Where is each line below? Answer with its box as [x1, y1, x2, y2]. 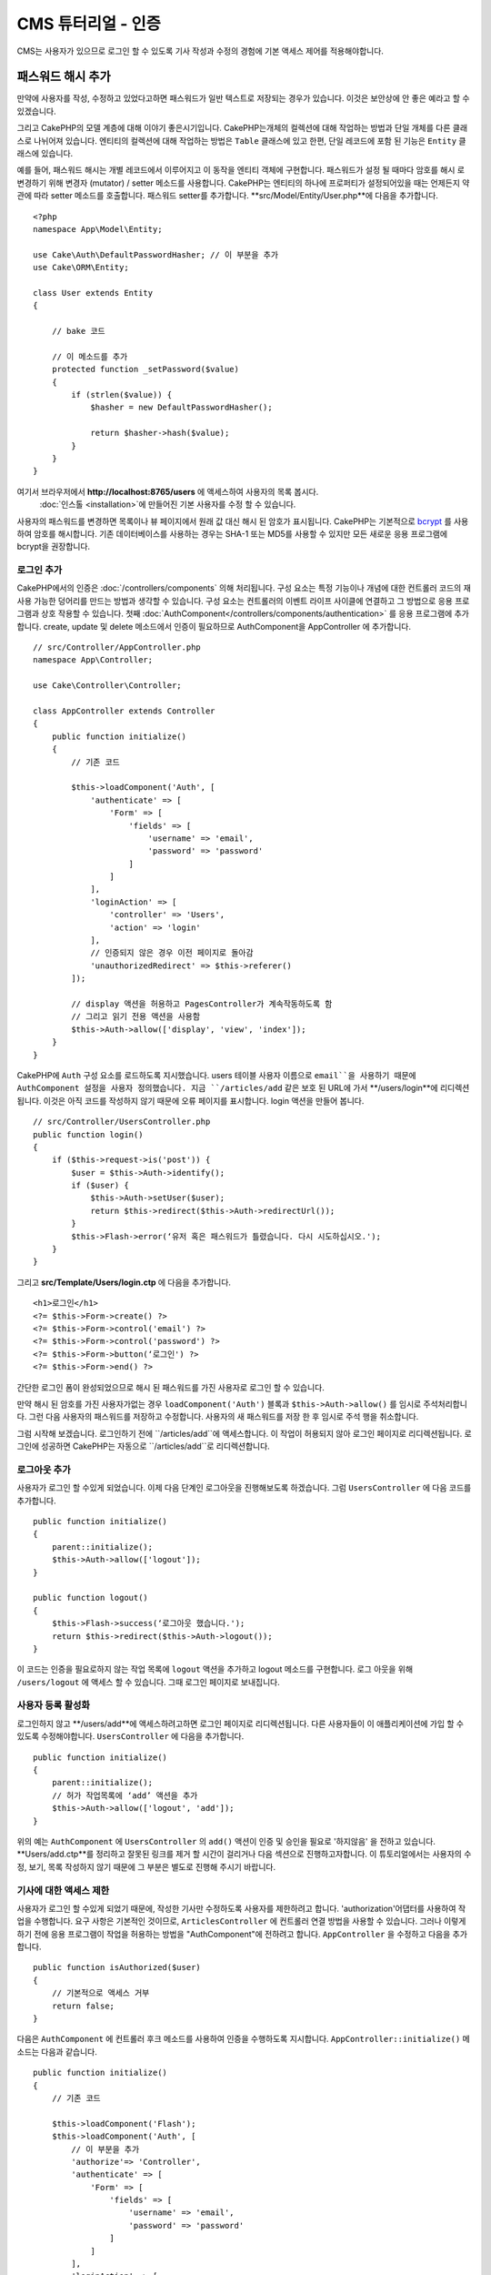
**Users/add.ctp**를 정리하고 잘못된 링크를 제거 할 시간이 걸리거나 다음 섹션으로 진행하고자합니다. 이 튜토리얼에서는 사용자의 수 [16, 1848, 472, 1860]
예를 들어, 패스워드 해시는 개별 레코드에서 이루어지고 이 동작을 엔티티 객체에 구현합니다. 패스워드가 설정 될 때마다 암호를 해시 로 [16, 165, 466, 176]
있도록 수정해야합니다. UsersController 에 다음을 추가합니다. [16, 1731, 245, 1742]
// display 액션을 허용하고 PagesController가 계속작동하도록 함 [71, 998, 333, 1009]
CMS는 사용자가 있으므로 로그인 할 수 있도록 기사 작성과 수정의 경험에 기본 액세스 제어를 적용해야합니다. [16, 45, 384, 56]
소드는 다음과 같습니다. [16, 2046, 97, 2057]
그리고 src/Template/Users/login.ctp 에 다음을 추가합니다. [16, 1277, 232, 1288]
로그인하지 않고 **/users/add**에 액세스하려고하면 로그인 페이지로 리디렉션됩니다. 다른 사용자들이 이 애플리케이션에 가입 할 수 [16, 1718, 464, 1729]
